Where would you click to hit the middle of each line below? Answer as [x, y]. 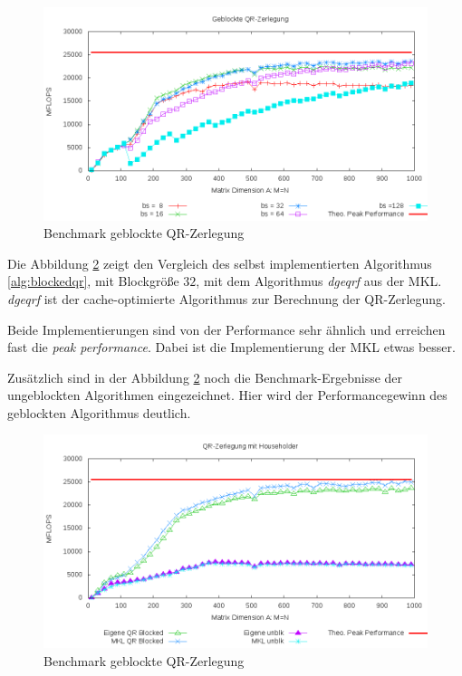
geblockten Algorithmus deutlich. [99, 412]
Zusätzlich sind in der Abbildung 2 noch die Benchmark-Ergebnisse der [205, 377]
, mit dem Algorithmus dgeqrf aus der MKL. [319, 281]
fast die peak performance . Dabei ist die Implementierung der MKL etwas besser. [231, 347]
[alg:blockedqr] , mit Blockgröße [93, 281]
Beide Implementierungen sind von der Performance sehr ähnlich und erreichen [226, 329]
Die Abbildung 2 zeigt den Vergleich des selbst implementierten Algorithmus [220, 263]
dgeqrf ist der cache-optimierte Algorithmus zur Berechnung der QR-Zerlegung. [226, 298]
